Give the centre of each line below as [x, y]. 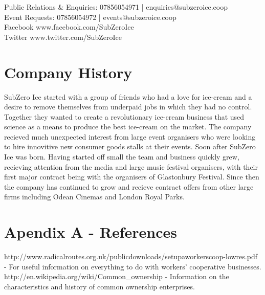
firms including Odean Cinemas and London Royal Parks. [94, 197]
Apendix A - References [91, 232]
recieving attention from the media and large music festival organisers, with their [131, 166]
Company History [68, 72]
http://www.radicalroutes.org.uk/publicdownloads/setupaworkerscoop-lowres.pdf [131, 256]
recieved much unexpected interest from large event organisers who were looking [130, 136]
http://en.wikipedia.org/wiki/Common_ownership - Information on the [117, 276]
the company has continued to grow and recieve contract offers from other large [129, 186]
